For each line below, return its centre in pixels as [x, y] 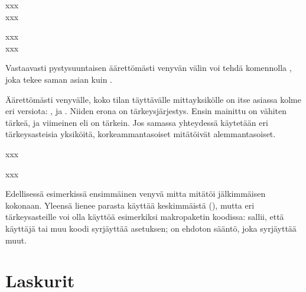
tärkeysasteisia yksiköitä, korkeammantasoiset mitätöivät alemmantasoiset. [141, 134]
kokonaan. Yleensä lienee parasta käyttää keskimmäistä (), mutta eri [130, 205]
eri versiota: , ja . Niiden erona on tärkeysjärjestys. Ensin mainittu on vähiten [146, 111]
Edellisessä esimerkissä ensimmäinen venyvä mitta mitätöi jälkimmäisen [136, 194]
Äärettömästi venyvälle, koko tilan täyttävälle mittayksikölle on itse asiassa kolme [153, 99]
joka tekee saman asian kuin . [59, 79]
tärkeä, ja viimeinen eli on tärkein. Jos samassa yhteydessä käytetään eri [137, 122]
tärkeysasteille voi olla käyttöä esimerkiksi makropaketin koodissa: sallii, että [145, 217]
